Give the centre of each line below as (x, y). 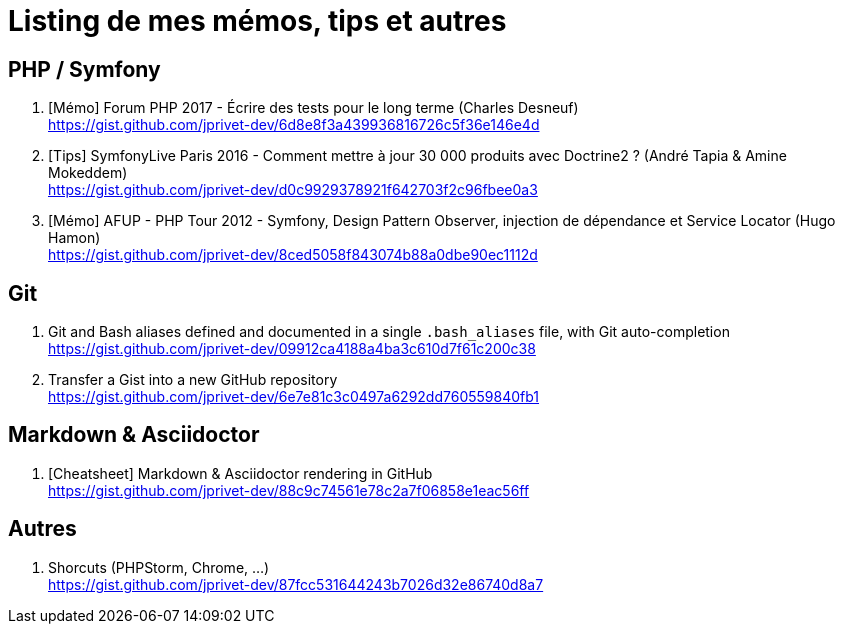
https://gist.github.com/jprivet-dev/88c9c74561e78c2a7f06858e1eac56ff (289, 490)
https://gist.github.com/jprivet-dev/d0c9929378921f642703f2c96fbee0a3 (293, 190)
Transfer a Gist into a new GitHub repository (193, 380)
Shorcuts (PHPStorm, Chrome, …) (159, 567)
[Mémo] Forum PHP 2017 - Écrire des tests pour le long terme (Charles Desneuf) (313, 108)
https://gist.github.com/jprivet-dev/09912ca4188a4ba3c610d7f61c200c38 (292, 349)
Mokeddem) (88, 173)
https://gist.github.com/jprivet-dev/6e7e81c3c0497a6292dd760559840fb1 (294, 397)
